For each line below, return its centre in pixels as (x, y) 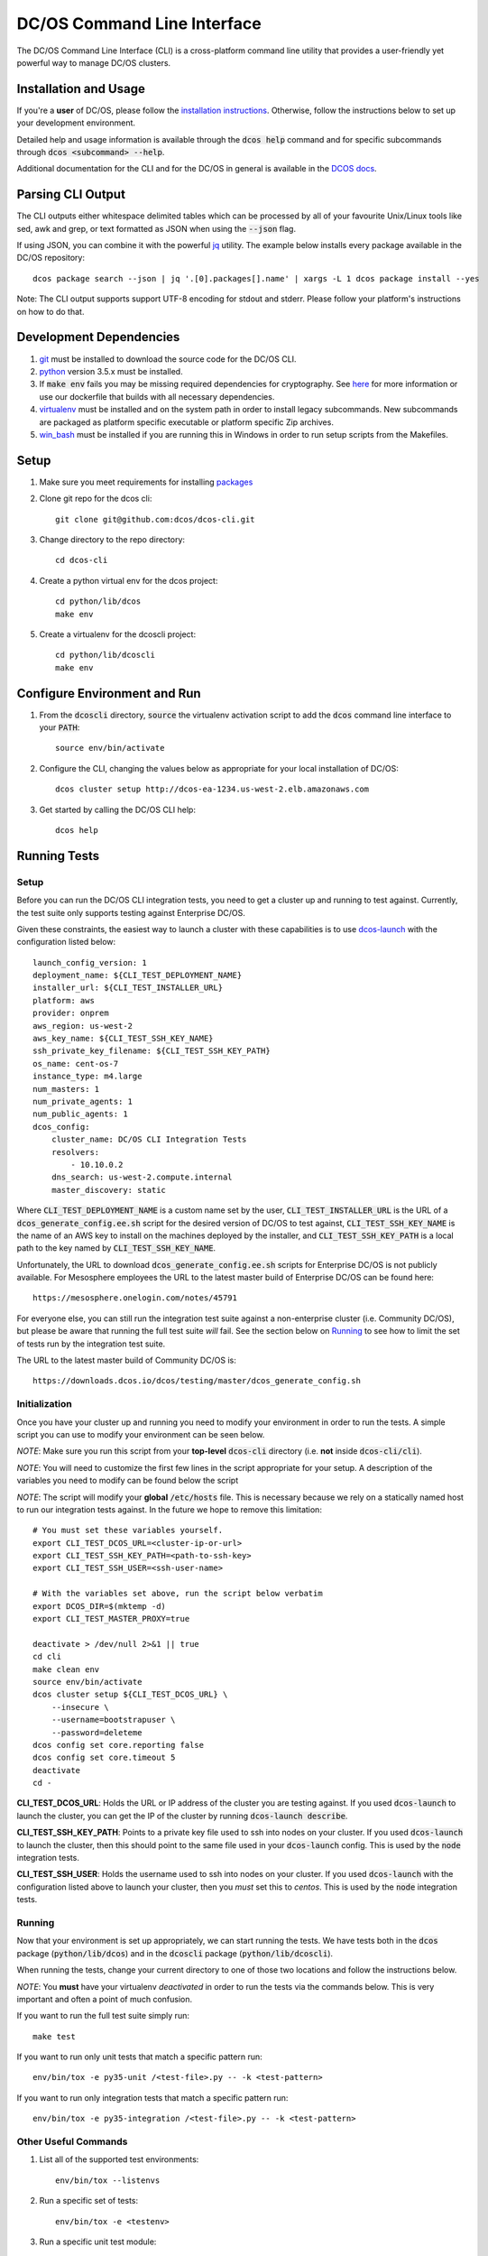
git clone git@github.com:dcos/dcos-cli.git (156, 519)
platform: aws (64, 1000)
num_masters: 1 (66, 1089)
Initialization (44, 1404)
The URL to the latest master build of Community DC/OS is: (126, 1360)
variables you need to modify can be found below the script (128, 1481)
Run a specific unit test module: (98, 2242)
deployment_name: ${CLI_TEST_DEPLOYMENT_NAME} (138, 975)
